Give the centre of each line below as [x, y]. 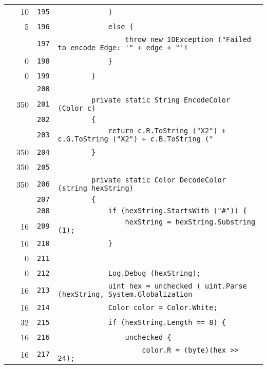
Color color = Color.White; [163, 307]
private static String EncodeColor [161, 100]
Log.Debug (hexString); [154, 273]
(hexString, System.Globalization [125, 294]
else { [121, 26]
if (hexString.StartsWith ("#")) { [177, 211]
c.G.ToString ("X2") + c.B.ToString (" [136, 139]
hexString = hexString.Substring [190, 222]
